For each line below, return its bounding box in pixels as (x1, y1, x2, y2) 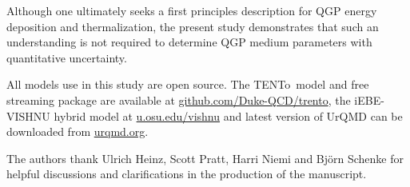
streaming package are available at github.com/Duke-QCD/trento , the (6, 91, 351, 108)
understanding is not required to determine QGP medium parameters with (6, 34, 372, 50)
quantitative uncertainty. (6, 49, 127, 66)
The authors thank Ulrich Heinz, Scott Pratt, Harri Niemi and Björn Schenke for (6, 149, 404, 166)
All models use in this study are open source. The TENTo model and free (6, 76, 369, 93)
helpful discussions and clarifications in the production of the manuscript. (6, 165, 367, 182)
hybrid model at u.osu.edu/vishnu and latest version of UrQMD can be (54, 107, 403, 124)
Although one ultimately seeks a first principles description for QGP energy (6, 2, 377, 18)
